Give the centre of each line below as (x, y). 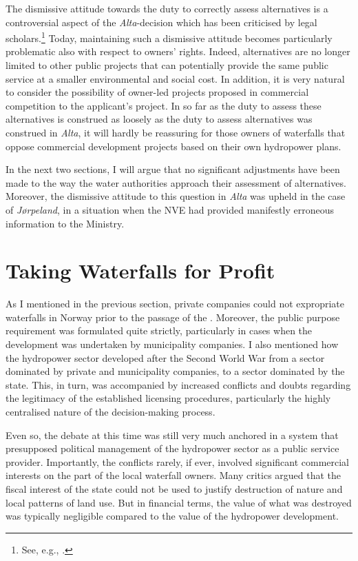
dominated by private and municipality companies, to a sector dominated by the (175, 371)
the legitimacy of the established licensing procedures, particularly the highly (168, 398)
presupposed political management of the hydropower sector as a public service (172, 448)
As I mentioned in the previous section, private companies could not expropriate (175, 304)
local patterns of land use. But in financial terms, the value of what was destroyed (179, 502)
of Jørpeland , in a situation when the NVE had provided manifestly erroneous (170, 209)
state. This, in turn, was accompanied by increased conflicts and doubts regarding (178, 384)
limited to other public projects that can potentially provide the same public (167, 65)
